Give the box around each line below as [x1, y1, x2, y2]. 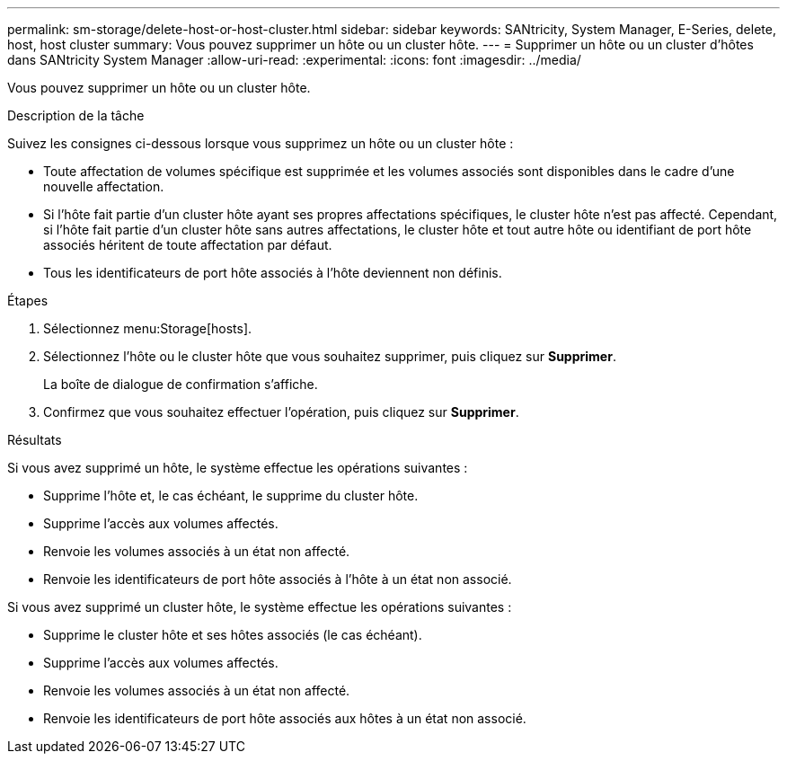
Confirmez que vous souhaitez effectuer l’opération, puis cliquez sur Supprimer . [43, 404, 519, 420]
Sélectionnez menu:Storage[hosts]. [43, 321, 252, 336]
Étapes [7, 293, 49, 308]
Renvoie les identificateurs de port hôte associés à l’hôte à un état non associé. [43, 571, 512, 587]
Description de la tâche [7, 108, 145, 123]
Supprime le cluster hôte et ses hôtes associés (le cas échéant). [43, 627, 422, 642]
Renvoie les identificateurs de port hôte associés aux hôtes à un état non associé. [43, 711, 526, 726]
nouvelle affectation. [43, 179, 164, 194]
